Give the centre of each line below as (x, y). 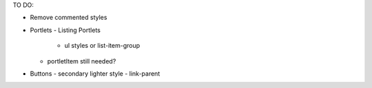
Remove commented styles (69, 18)
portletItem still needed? (82, 61)
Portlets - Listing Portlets (65, 30)
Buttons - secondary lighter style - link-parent (95, 73)
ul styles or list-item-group (102, 46)
